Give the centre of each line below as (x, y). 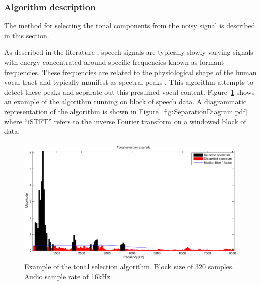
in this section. (27, 35)
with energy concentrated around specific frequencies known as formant (114, 62)
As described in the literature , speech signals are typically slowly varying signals (129, 52)
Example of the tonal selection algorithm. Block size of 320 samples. (129, 267)
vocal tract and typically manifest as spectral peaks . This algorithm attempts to (129, 82)
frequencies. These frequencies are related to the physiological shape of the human (130, 72)
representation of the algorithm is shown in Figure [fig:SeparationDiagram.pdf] (126, 111)
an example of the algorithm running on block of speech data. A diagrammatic (125, 101)
